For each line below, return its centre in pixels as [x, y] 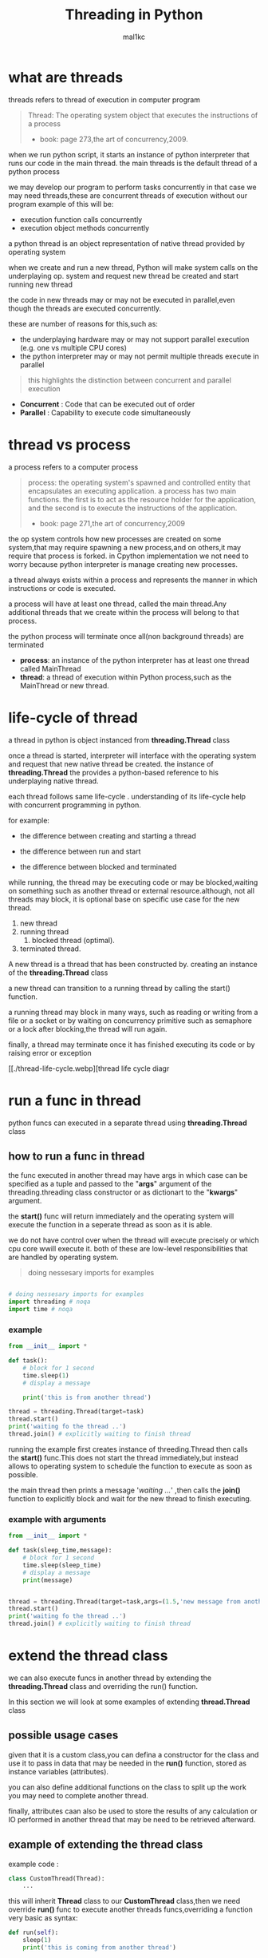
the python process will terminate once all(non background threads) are [126, 636]
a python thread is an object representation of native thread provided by [127, 243]
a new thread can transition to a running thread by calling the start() [120, 988]
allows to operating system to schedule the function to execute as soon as [130, 1466]
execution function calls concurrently [81, 219]
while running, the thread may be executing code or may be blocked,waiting [133, 882]
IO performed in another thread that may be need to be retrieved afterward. [132, 1819]
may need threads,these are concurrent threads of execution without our [128, 195]
